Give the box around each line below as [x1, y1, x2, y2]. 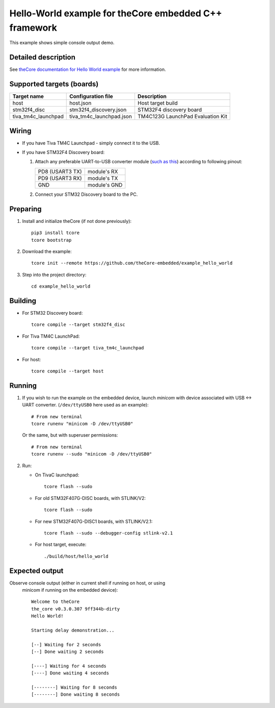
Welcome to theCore [31, 599, 80, 604]
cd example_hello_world [31, 284, 91, 289]
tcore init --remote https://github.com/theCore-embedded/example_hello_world [31, 260, 233, 266]
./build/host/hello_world [44, 553, 109, 559]
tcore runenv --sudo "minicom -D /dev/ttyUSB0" [31, 451, 152, 457]
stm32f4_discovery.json [69, 106, 127, 113]
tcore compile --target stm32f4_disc [31, 322, 126, 327]
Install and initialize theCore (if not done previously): [22, 218, 132, 224]
